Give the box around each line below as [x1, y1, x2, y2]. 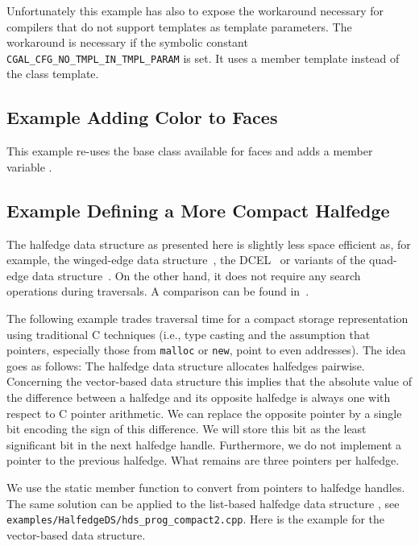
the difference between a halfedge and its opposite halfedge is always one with [6, 389, 391, 406]
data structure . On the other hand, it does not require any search [31, 267, 361, 283]
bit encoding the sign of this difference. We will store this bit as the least [6, 420, 367, 437]
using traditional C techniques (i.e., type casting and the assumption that [6, 325, 371, 342]
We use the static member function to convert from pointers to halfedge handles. [6, 479, 405, 495]
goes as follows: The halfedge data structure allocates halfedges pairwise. [6, 357, 365, 374]
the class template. [6, 65, 99, 82]
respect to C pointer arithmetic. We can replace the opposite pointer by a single [6, 404, 402, 421]
